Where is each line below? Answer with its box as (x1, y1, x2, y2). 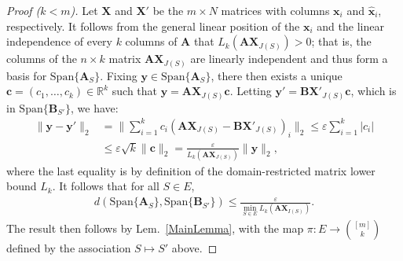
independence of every (6, 33, 112, 50)
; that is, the (311, 33, 372, 50)
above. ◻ (171, 239, 218, 255)
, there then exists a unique (211, 67, 343, 83)
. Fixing (100, 67, 137, 83)
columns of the (6, 50, 77, 67)
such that (112, 83, 158, 99)
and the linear (317, 17, 384, 34)
